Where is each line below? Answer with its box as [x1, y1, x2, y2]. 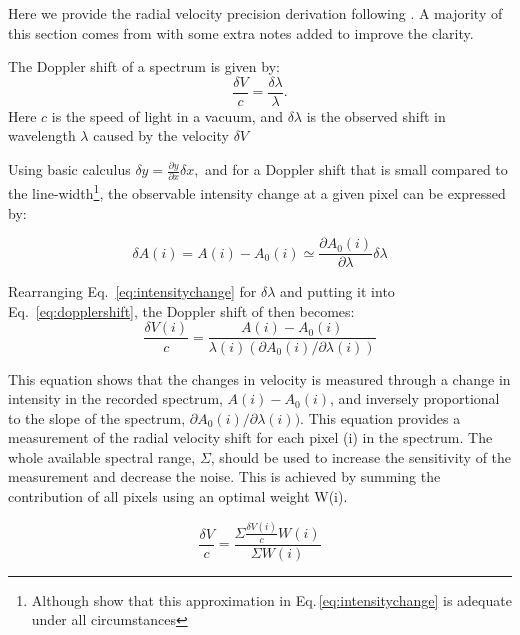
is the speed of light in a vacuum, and [51, 105, 283, 126]
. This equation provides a [300, 407, 461, 428]
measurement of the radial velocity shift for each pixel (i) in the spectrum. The [8, 427, 493, 448]
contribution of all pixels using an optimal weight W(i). [8, 486, 348, 507]
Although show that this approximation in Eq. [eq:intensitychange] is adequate [31, 589, 512, 610]
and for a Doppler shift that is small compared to [205, 159, 508, 180]
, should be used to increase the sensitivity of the [210, 446, 512, 467]
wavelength [8, 125, 76, 146]
